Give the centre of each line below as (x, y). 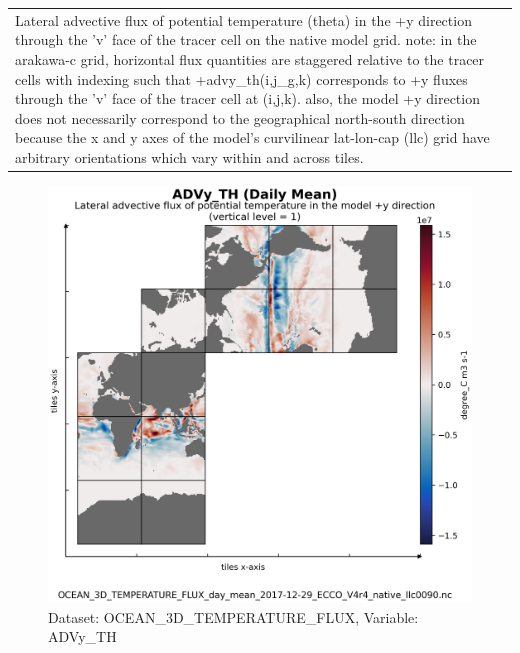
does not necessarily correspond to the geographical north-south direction (240, 117)
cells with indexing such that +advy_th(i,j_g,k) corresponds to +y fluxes (241, 78)
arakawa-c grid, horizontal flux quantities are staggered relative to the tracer (250, 58)
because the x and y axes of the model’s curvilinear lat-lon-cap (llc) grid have (252, 137)
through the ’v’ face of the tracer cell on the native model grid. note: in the (246, 39)
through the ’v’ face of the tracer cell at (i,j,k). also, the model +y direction (247, 98)
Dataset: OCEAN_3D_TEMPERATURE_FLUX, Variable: (233, 616)
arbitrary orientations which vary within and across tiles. (189, 156)
